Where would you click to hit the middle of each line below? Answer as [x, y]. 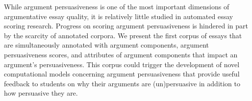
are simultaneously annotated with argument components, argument [107, 45]
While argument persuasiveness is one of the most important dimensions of [117, 6]
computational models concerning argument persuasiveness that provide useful [122, 74]
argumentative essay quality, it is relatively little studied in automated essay [119, 16]
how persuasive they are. [41, 93]
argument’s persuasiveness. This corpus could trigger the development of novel [122, 64]
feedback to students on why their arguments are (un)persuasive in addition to [122, 83]
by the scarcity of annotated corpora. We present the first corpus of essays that [123, 35]
